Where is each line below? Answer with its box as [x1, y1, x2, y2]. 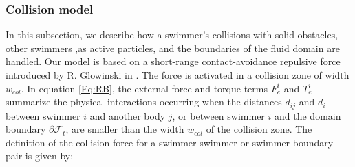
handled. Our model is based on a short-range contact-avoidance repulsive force [6, 54, 341, 68]
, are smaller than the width [65, 122, 184, 136]
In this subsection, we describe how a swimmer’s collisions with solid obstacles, [6, 27, 338, 42]
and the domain [275, 108, 341, 123]
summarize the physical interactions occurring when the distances [6, 94, 282, 109]
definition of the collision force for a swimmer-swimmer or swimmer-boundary [6, 135, 334, 149]
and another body [89, 108, 166, 123]
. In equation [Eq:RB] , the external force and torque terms [21, 81, 268, 95]
